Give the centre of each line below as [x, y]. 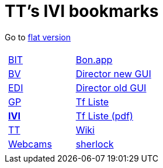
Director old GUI [111, 88]
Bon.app [94, 59]
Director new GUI [113, 73]
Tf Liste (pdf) [104, 116]
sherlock [95, 144]
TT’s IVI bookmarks [82, 11]
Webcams [30, 144]
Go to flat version [38, 37]
